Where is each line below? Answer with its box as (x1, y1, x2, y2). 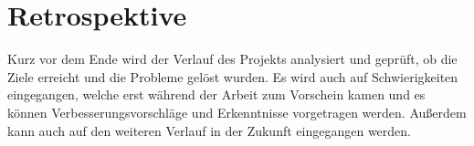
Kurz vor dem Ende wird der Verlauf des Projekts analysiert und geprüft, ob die (7, 49, 458, 68)
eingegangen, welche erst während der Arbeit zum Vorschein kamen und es (7, 85, 426, 104)
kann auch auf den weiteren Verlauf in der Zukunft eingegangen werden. (7, 120, 411, 140)
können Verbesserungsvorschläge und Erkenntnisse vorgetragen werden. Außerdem (7, 102, 467, 121)
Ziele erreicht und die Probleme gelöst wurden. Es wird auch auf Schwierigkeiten (7, 67, 458, 86)
